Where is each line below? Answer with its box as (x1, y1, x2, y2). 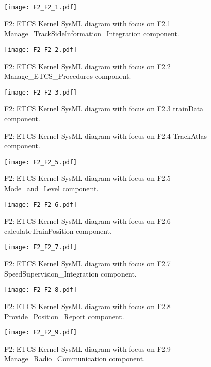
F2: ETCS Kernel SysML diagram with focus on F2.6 (4, 216, 171, 226)
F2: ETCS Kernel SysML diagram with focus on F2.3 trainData (4, 103, 204, 114)
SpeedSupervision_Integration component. (4, 268, 137, 279)
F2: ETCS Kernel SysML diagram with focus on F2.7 (4, 258, 171, 269)
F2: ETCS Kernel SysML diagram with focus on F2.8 (4, 300, 171, 311)
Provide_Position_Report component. (4, 311, 124, 321)
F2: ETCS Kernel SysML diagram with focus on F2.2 (4, 60, 171, 71)
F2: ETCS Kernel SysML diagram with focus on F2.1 (4, 18, 171, 28)
